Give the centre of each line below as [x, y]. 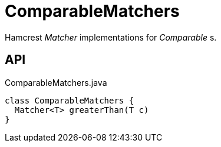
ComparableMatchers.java [56, 82]
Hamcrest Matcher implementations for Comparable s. [111, 37]
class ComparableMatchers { [70, 100]
